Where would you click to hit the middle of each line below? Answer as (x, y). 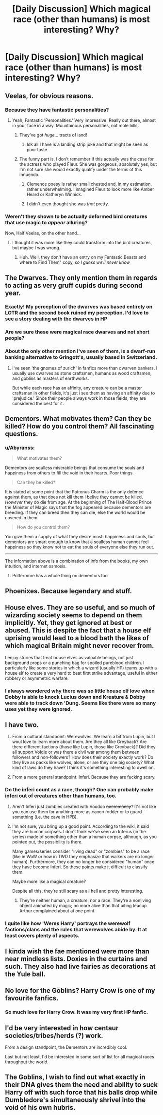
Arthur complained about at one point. (57, 911)
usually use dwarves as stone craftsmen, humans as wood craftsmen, (82, 373)
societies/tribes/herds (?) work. (54, 1035)
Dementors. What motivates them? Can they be (78, 419)
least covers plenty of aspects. (42, 936)
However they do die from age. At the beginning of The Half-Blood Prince (78, 502)
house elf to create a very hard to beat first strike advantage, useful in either (81, 673)
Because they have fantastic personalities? (57, 110)
